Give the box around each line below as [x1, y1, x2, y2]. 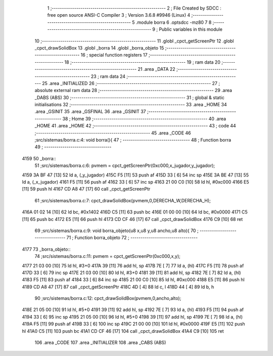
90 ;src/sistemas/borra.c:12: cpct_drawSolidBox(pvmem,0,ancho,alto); [34, 295, 181, 301]
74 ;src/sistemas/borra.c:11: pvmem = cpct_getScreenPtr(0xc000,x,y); [34, 253, 180, 259]
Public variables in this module [159, 26, 222, 32]
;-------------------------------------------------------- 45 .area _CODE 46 [34, 129, 192, 136]
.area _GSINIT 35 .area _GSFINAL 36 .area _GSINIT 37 [34, 109, 146, 115]
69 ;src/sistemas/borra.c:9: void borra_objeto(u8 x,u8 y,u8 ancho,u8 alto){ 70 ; [34, 228, 199, 234]
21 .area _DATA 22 [137, 66, 175, 72]
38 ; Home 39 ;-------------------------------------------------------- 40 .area [62, 115, 226, 121]
